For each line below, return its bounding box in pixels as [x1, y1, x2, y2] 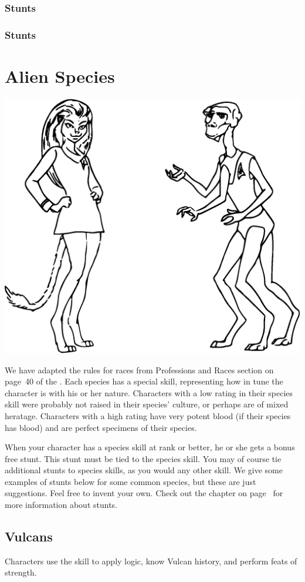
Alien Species [5, 63, 115, 88]
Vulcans [5, 527, 53, 546]
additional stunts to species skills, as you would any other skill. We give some [5, 464, 283, 476]
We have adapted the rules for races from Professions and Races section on [5, 363, 274, 376]
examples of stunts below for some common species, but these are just [5, 475, 256, 487]
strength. [5, 566, 37, 578]
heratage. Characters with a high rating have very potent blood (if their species [5, 409, 291, 422]
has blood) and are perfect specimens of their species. [5, 421, 197, 433]
